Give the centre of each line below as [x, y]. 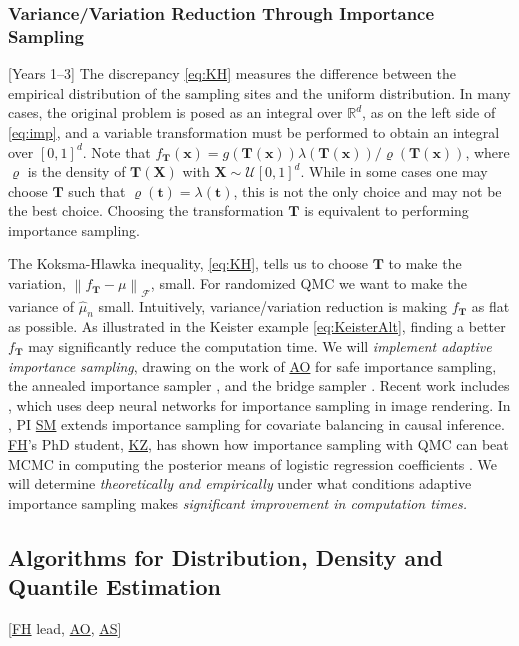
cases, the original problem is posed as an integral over [175, 112]
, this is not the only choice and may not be [367, 190]
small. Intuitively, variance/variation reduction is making [272, 305]
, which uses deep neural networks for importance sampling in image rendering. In [259, 404]
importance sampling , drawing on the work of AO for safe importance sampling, [252, 365]
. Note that [116, 151]
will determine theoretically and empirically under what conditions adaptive [240, 483]
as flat [490, 305]
